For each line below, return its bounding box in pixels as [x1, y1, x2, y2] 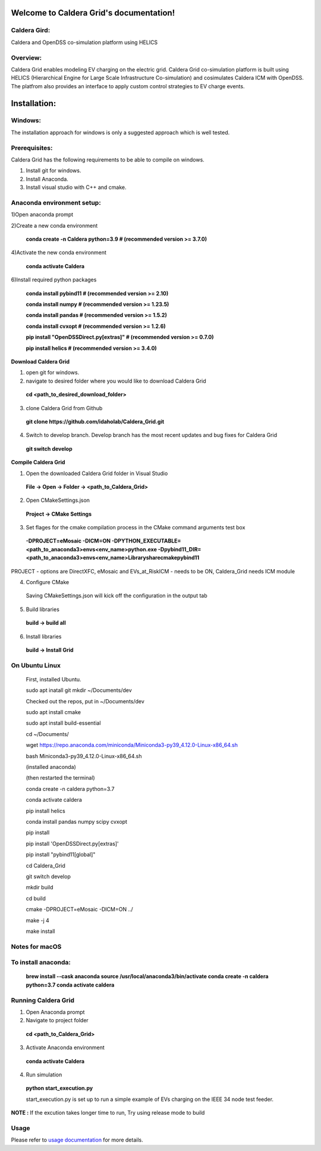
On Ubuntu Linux [11, 661, 61, 669]
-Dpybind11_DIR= [158, 545, 202, 553]
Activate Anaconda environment [26, 1044, 105, 1051]
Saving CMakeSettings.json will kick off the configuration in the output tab [26, 592, 207, 599]
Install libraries [26, 632, 62, 640]
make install [26, 927, 55, 935]
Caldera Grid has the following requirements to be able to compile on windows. [11, 156, 204, 163]
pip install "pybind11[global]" [26, 851, 96, 858]
